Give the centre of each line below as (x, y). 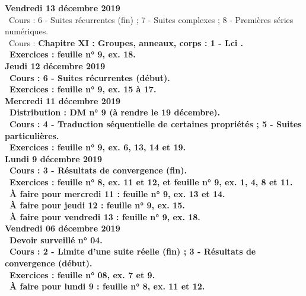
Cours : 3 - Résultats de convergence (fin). (98, 170)
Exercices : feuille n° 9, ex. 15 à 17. (83, 89)
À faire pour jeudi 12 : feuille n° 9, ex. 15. (97, 205)
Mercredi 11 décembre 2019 (63, 100)
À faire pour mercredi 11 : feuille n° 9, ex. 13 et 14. (117, 193)
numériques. (27, 31)
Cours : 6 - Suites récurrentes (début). (90, 77)
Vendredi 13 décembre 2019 (63, 8)
